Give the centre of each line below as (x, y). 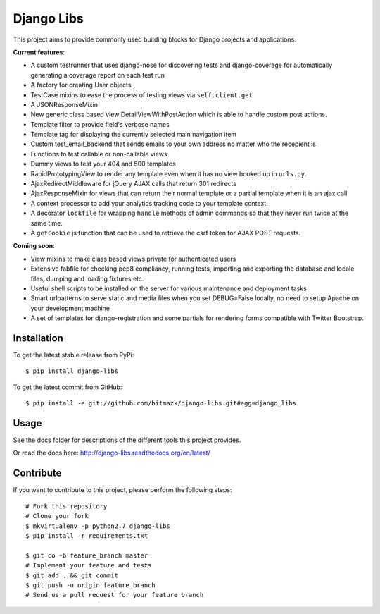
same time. (47, 223)
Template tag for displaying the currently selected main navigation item (134, 135)
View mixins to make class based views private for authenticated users (133, 259)
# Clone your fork (57, 516)
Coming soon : (34, 246)
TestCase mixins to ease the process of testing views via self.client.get (141, 94)
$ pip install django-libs (72, 371)
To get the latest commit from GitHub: (68, 387)
